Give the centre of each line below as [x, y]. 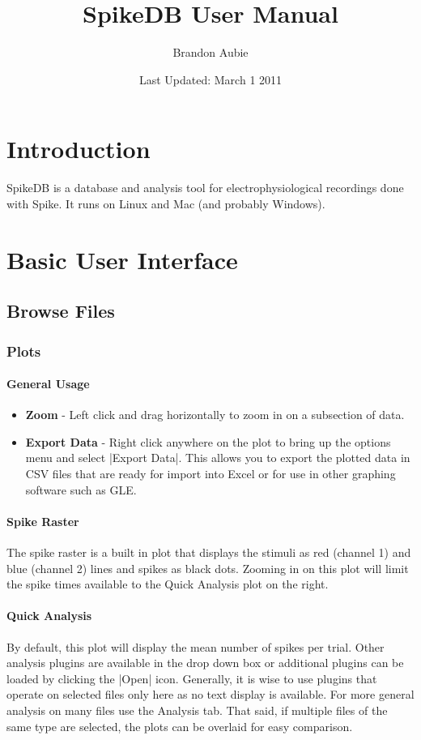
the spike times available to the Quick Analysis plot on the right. [168, 584]
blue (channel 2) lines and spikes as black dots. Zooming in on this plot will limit [208, 568]
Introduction [79, 149]
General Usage [48, 384]
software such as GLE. [81, 489]
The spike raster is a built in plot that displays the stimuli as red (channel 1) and [209, 552]
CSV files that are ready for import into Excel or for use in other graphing [210, 474]
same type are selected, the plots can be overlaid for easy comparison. [180, 726]
